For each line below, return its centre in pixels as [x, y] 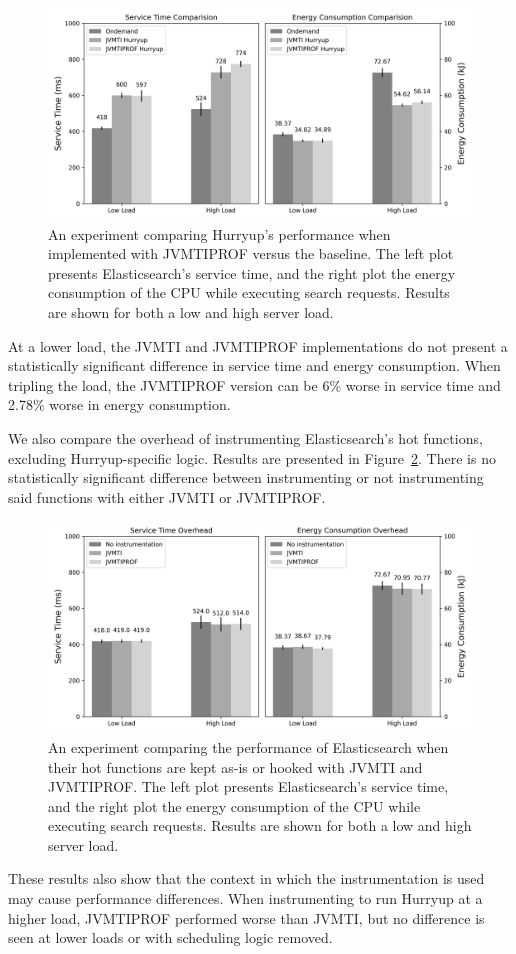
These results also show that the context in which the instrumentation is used [246, 878]
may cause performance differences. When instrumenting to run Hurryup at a [245, 898]
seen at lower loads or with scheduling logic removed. [170, 937]
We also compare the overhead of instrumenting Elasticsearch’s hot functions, [245, 437]
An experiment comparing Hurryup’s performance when [219, 233]
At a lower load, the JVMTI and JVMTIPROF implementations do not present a [258, 345]
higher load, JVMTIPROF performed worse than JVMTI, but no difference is [246, 917]
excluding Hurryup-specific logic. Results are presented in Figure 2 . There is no [252, 457]
